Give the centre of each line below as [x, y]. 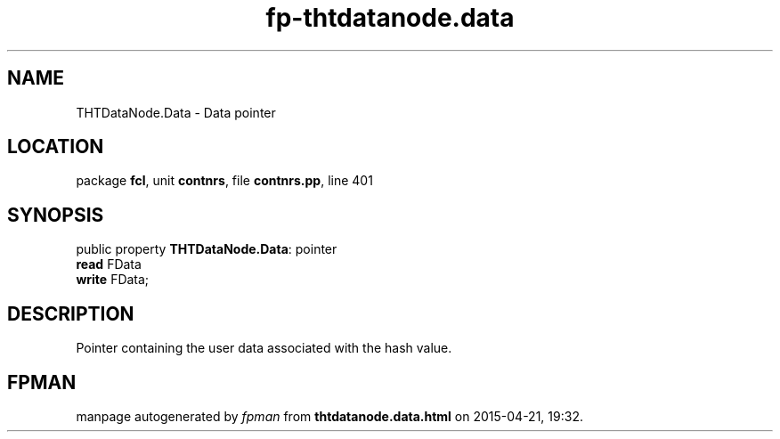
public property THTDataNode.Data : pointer [207, 249]
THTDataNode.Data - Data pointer [176, 112]
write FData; [113, 280]
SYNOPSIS [56, 215]
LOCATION [56, 147]
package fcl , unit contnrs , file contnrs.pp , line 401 [224, 181]
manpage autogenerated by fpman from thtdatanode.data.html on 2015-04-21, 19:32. [329, 416]
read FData [109, 264]
